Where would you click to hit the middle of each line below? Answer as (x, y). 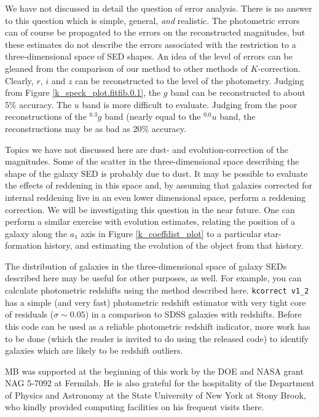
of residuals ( (30, 314)
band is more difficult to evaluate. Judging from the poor (190, 104)
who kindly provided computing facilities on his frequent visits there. (135, 407)
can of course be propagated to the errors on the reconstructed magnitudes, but (155, 32)
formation (23, 245)
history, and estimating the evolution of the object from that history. (174, 245)
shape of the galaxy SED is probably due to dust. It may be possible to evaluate (156, 173)
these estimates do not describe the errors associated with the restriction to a (151, 44)
